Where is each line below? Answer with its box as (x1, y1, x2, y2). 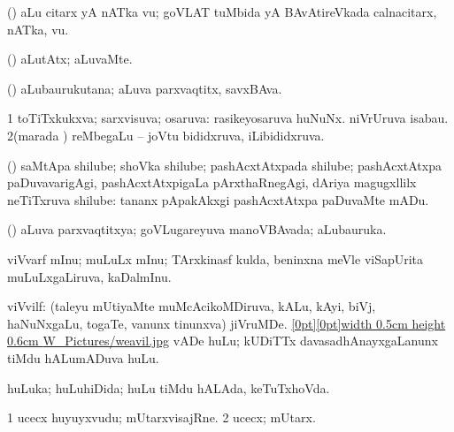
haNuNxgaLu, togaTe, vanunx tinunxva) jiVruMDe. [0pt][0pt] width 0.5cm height (7, 314, 446, 332)
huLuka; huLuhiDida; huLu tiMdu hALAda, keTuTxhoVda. (7, 378, 330, 397)
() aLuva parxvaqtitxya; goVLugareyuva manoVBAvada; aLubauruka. (7, 220, 387, 239)
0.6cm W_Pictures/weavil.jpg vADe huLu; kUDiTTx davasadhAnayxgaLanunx (7, 331, 438, 350)
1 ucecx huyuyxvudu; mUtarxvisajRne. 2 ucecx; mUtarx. (7, 408, 316, 427)
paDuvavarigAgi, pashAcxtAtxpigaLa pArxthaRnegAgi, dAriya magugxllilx (7, 173, 417, 192)
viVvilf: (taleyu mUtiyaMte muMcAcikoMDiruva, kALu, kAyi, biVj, (7, 297, 376, 315)
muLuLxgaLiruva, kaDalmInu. (7, 267, 172, 285)
